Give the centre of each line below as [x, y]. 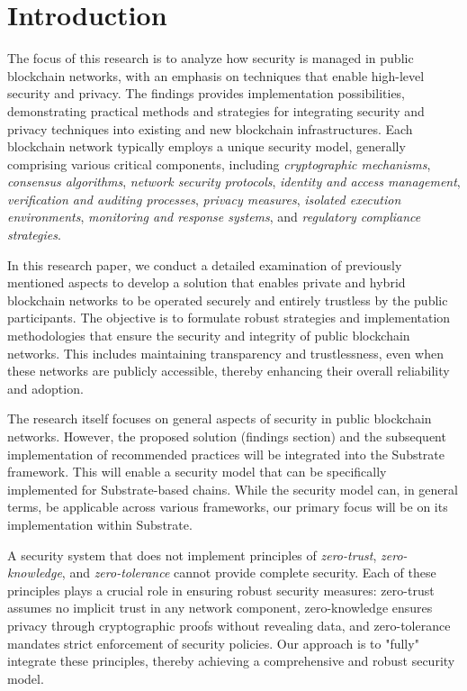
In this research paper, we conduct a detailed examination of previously [205, 264]
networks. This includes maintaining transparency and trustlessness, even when [226, 353]
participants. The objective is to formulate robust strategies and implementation [229, 318]
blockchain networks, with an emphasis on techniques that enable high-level [216, 75]
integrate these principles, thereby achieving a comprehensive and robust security [231, 661]
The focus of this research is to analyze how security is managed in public [211, 58]
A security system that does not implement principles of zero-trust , [192, 555]
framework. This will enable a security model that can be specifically [197, 472]
